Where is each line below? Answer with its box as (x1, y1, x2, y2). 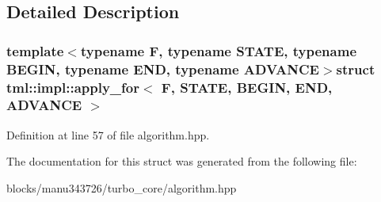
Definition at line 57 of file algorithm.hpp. (6, 126, 210, 143)
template (6, 40, 64, 60)
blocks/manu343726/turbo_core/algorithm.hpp (6, 179, 237, 196)
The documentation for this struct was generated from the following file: (6, 153, 357, 170)
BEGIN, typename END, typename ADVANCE (6, 59, 319, 78)
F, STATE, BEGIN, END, (161, 77, 333, 97)
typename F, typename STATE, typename (80, 40, 357, 60)
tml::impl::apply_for (6, 77, 139, 97)
